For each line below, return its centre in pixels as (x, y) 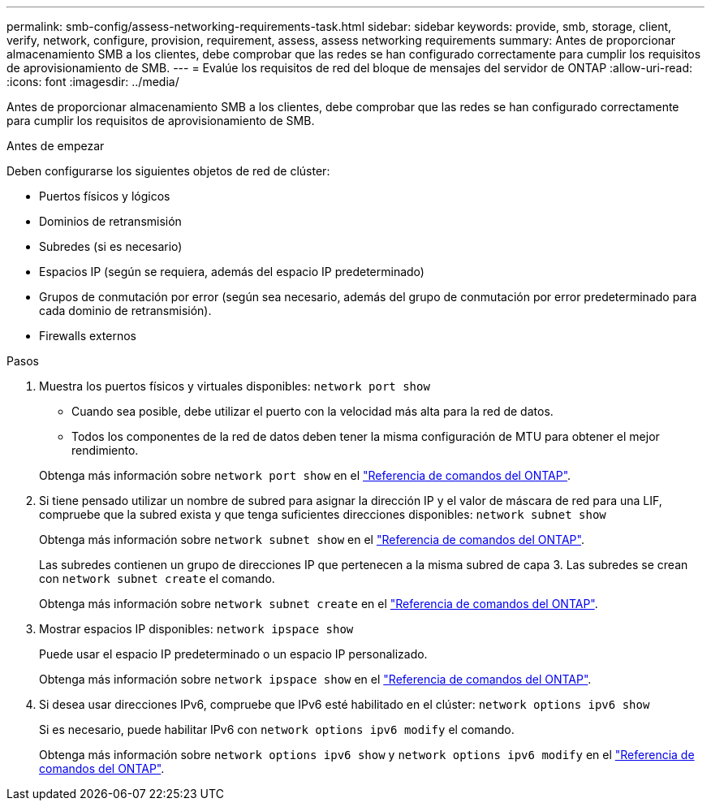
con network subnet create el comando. (157, 578)
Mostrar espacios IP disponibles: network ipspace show (196, 629)
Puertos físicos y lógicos (105, 196)
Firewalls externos (88, 336)
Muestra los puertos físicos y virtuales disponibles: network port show (235, 386)
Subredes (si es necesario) (111, 246)
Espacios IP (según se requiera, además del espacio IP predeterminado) (232, 272)
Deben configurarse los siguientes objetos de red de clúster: (168, 171)
